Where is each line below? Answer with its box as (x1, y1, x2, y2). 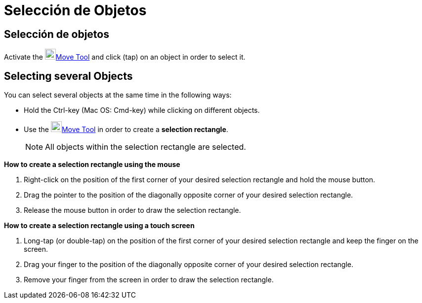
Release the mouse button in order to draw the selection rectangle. (24, 206, 241, 215)
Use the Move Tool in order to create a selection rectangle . (24, 125, 228, 134)
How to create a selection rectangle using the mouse (4, 160, 180, 169)
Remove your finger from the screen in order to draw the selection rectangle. (24, 275, 274, 284)
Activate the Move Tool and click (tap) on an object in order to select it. (4, 53, 246, 62)
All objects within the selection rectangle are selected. (45, 142, 246, 152)
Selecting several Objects (4, 69, 133, 82)
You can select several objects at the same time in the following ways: (4, 91, 232, 100)
